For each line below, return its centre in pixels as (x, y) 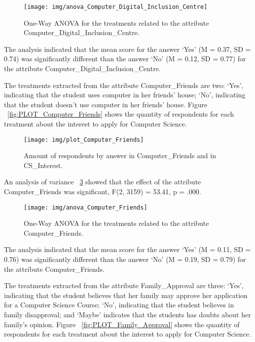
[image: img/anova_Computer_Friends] (86, 207)
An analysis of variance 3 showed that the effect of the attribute (103, 182)
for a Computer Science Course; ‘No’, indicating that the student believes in (119, 305)
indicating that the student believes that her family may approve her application (126, 295)
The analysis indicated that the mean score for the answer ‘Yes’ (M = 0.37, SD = (127, 49)
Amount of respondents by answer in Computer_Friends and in (120, 155)
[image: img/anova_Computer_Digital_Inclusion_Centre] (116, 7)
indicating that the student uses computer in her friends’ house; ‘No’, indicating (125, 95)
